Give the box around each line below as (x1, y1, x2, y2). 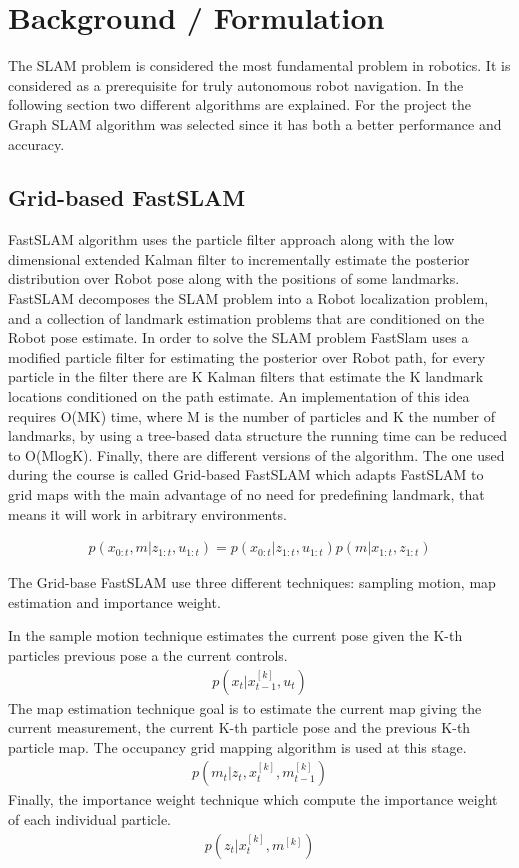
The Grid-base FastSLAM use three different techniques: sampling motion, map (8, 572, 496, 593)
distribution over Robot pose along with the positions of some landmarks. (8, 268, 460, 289)
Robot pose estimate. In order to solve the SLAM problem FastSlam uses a (8, 327, 469, 348)
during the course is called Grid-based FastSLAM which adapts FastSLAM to (8, 464, 484, 485)
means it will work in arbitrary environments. (8, 503, 287, 524)
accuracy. (8, 133, 65, 154)
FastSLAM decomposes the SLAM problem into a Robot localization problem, (8, 288, 489, 309)
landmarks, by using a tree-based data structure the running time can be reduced (8, 425, 508, 446)
